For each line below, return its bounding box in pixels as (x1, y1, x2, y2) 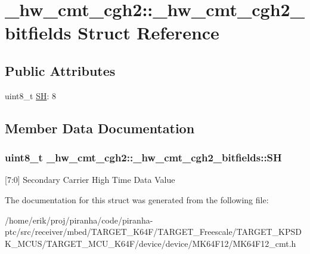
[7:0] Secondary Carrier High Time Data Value (5, 173, 175, 186)
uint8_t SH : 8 (5, 89, 56, 102)
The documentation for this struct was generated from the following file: (5, 193, 269, 206)
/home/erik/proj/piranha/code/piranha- (5, 213, 153, 226)
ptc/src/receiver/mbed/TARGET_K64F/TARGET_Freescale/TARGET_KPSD (5, 225, 302, 238)
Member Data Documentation (5, 118, 195, 137)
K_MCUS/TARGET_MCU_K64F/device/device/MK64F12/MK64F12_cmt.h (5, 237, 296, 249)
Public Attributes (5, 61, 116, 79)
